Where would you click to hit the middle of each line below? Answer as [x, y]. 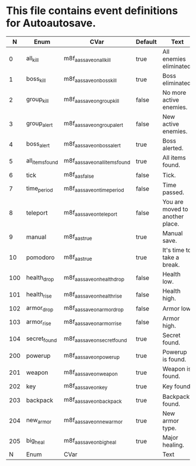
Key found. [177, 386]
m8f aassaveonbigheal [90, 441]
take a [171, 257]
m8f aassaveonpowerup [92, 355]
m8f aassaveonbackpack [93, 400]
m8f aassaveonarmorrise [93, 322]
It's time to [177, 250]
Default [146, 42]
